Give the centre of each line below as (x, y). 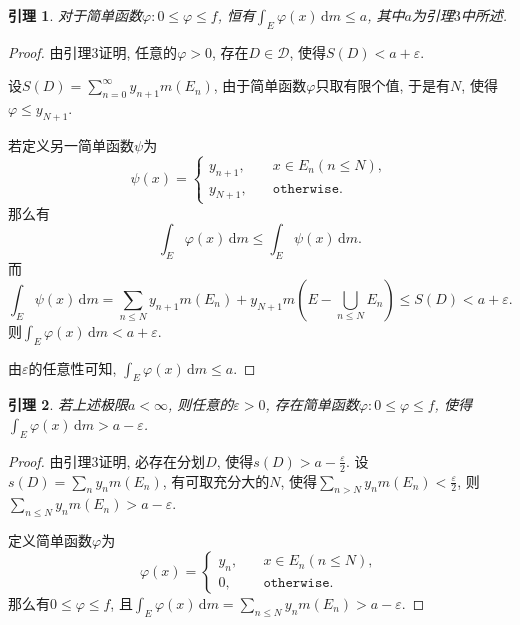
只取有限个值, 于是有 (383, 85)
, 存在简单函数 (312, 404)
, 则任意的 (201, 404)
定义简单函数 (50, 540)
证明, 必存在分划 (152, 460)
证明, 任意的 (138, 51)
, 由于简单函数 (260, 85)
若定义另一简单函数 (71, 144)
